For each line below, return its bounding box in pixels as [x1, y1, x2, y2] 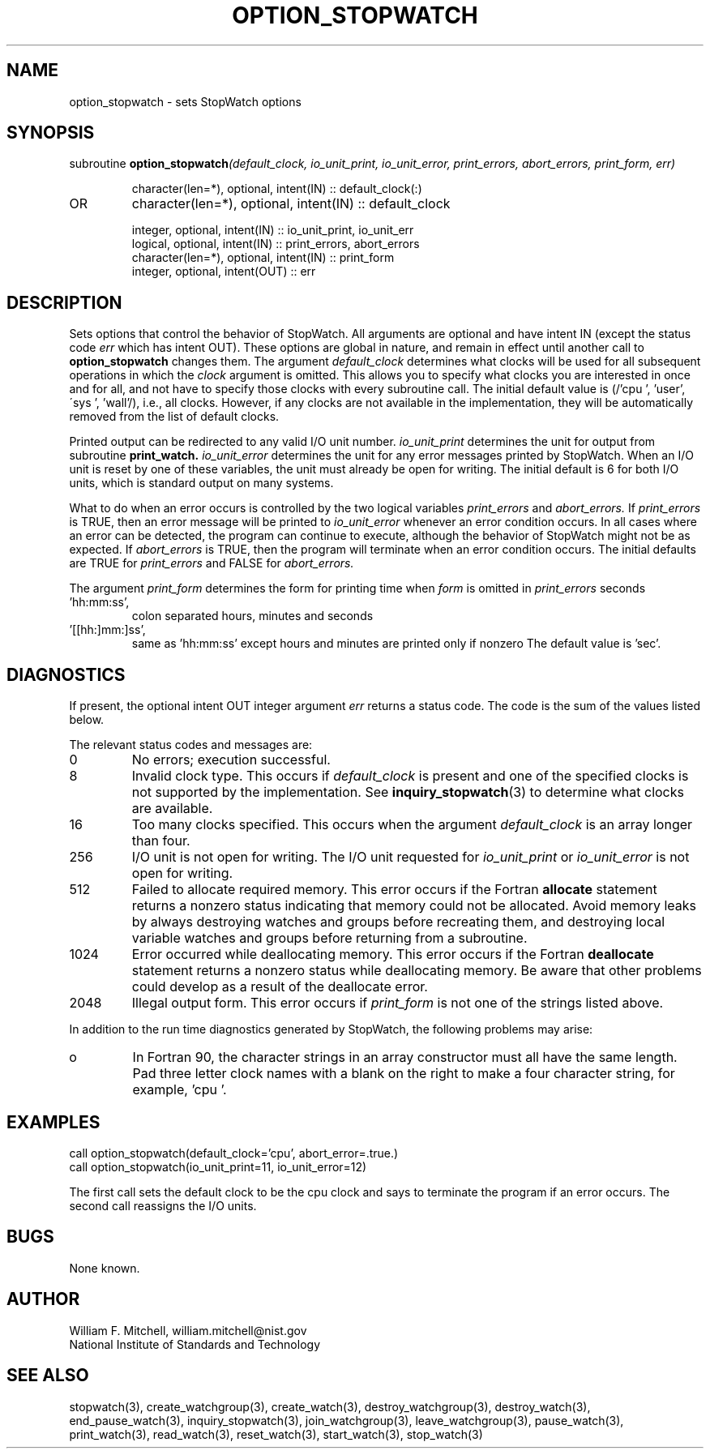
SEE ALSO [6, 1365, 89, 1386]
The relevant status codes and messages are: [69, 738, 313, 752]
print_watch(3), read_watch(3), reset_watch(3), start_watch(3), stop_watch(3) [69, 1427, 483, 1441]
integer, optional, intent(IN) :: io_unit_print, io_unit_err [131, 223, 414, 238]
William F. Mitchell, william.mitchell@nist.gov [69, 1323, 307, 1337]
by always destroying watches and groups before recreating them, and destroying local [131, 914, 665, 931]
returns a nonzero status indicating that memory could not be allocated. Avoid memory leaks [131, 897, 697, 914]
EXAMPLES [6, 1111, 101, 1132]
